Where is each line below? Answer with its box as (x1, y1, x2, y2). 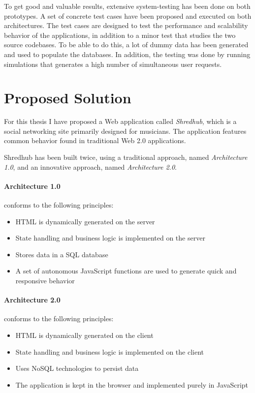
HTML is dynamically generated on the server (15, 216, 155, 226)
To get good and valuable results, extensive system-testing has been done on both (4, 1, 251, 11)
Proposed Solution (4, 88, 131, 108)
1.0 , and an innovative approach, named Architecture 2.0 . (4, 161, 177, 172)
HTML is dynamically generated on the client (15, 330, 154, 340)
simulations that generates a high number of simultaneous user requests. (4, 59, 222, 69)
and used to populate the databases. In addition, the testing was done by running (4, 49, 251, 59)
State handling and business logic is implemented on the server (15, 233, 205, 243)
